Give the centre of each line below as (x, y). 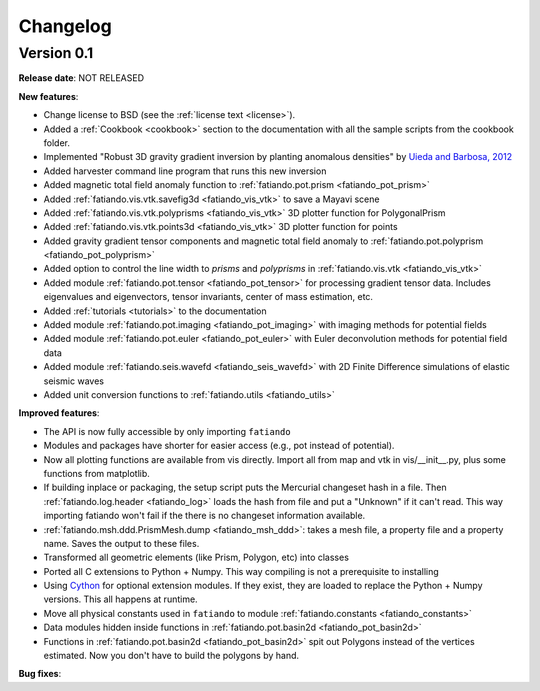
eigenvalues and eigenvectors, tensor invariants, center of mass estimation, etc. (208, 297)
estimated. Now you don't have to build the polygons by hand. (171, 656)
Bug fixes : (40, 674)
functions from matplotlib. (96, 473)
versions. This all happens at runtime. (121, 599)
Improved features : (59, 413)
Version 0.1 (56, 53)
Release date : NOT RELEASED (81, 78)
